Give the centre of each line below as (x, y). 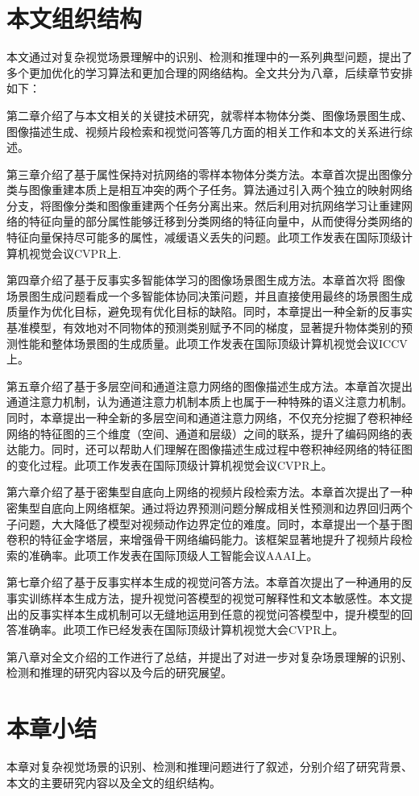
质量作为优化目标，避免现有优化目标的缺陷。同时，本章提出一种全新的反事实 (209, 311)
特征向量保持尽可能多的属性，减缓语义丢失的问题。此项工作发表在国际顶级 (204, 237)
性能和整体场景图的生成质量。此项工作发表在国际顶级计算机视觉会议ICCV (212, 343)
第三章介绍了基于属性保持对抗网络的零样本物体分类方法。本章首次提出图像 (204, 174)
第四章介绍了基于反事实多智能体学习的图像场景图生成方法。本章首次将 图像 (206, 280)
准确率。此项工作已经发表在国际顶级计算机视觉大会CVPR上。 (180, 630)
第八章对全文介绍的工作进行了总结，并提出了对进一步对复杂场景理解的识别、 (209, 656)
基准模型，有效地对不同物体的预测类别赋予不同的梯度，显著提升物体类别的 (204, 328)
